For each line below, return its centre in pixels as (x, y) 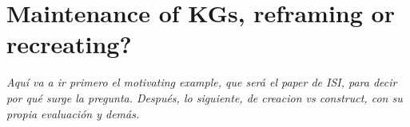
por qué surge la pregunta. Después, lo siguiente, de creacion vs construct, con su (205, 97)
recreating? (69, 44)
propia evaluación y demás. (73, 113)
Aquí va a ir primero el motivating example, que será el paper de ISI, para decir (202, 82)
